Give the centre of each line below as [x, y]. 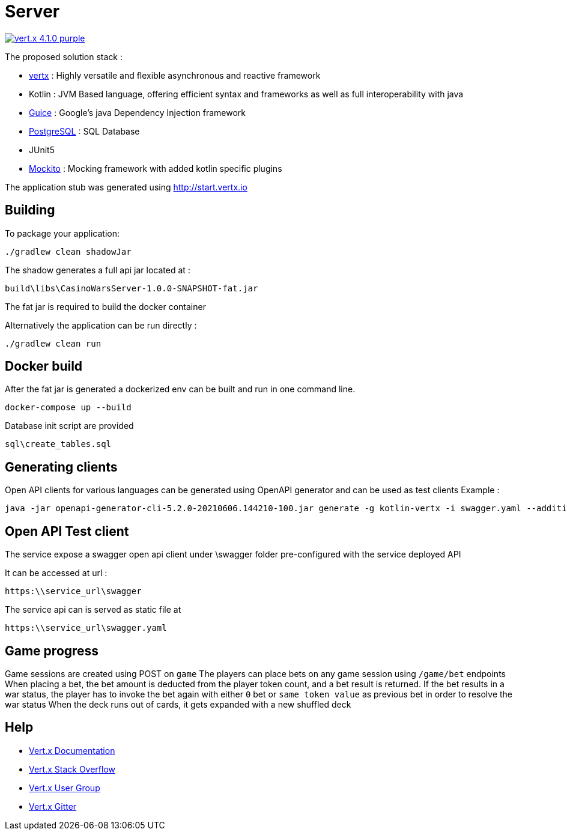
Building [30, 210]
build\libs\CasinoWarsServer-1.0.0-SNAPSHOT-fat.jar [132, 288]
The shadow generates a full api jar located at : [98, 270]
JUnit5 [42, 150]
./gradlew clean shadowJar [68, 251]
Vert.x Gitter [53, 806]
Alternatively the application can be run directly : [101, 325]
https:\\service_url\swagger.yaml [86, 628]
